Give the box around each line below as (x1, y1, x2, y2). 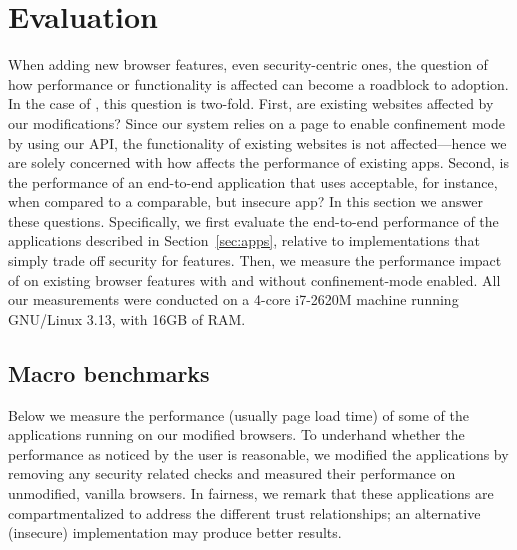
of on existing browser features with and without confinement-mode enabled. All (8, 269, 501, 290)
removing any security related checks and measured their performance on (8, 463, 456, 484)
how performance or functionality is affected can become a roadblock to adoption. (8, 73, 509, 94)
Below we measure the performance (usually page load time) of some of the (8, 404, 469, 425)
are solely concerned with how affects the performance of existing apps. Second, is (8, 152, 510, 173)
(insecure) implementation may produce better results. (8, 522, 342, 543)
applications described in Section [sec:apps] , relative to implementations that (8, 230, 480, 251)
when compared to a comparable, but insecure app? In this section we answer (8, 191, 483, 212)
